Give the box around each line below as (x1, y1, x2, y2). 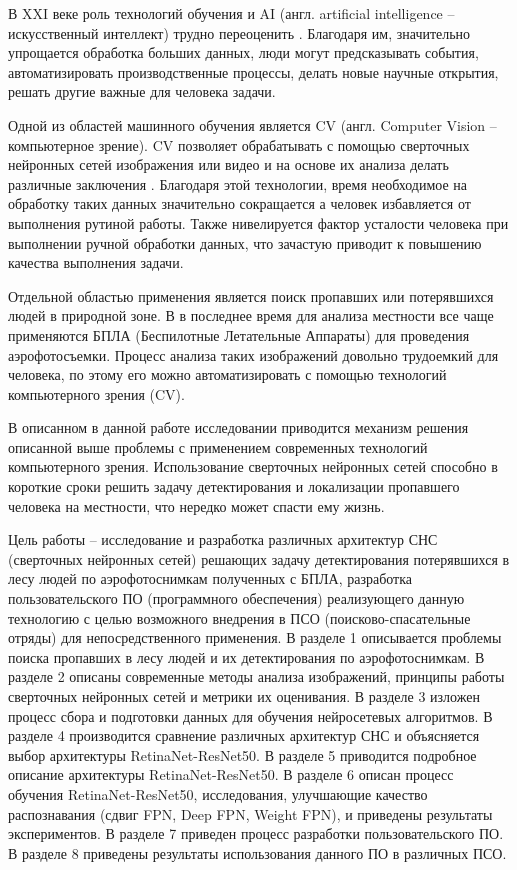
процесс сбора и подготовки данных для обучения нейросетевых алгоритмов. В (8, 705, 493, 726)
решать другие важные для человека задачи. (8, 81, 276, 102)
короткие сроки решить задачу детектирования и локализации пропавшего (8, 476, 460, 497)
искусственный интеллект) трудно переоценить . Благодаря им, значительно (8, 22, 471, 43)
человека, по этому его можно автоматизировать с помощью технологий (8, 364, 447, 385)
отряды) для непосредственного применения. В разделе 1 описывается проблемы (8, 627, 502, 648)
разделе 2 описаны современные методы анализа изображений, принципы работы (8, 666, 505, 687)
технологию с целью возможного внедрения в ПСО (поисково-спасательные (8, 607, 471, 628)
